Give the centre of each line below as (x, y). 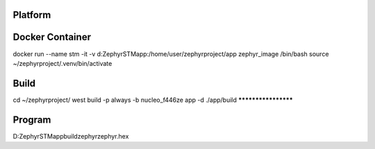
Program (32, 120)
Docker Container (52, 37)
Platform (32, 15)
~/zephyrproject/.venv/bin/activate (62, 63)
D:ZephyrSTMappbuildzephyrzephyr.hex (71, 136)
